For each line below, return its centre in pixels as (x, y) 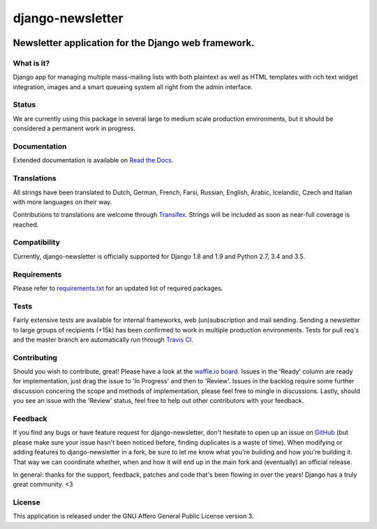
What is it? (31, 63)
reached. (26, 224)
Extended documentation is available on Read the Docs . (93, 160)
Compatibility (37, 243)
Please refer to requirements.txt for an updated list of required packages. (118, 288)
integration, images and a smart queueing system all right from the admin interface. (133, 86)
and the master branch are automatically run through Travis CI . (103, 339)
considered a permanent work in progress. (74, 128)
